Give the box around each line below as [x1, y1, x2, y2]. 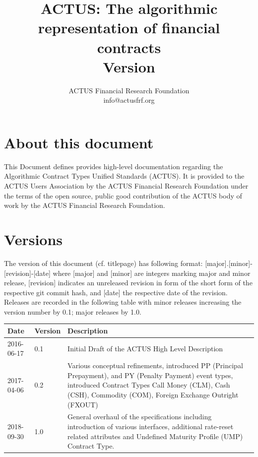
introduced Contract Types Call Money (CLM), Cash [67, 380, 230, 390]
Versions [4, 229, 63, 249]
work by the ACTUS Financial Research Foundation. [4, 200, 165, 210]
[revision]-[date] [4, 267, 51, 278]
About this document [4, 132, 154, 152]
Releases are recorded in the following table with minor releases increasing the [4, 297, 242, 307]
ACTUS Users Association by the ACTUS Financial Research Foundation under [4, 181, 249, 191]
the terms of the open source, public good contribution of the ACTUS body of [4, 190, 242, 200]
